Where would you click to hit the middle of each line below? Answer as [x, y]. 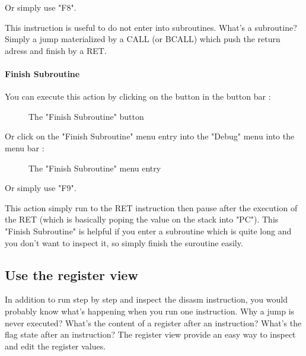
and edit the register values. [55, 346]
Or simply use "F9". [41, 188]
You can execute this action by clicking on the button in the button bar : [138, 96]
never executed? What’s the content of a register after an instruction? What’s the [153, 322]
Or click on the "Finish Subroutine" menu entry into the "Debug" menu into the [150, 136]
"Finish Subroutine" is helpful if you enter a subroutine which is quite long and [148, 231]
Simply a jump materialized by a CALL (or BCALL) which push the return [143, 39]
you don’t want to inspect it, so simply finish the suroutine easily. [124, 242]
